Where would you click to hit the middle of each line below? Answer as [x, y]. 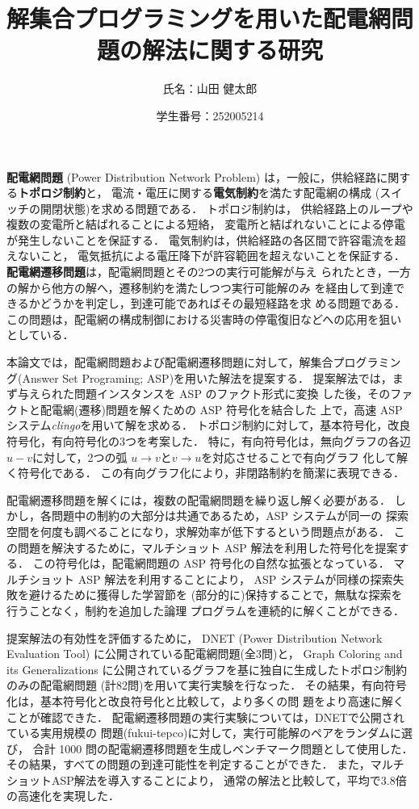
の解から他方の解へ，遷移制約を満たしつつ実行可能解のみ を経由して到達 [200, 287]
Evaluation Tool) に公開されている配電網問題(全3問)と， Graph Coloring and [205, 654]
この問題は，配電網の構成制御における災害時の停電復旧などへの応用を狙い [204, 319]
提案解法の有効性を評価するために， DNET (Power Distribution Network [195, 637]
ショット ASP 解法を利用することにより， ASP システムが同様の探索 [211, 578]
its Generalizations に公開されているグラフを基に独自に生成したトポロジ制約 [207, 669]
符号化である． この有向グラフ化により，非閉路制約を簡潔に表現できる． [211, 473]
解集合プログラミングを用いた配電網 [199, 18]
